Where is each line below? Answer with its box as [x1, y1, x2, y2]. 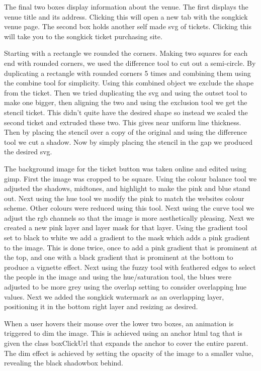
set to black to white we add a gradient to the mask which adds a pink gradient [4, 232, 250, 243]
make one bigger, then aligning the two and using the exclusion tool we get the [4, 97, 247, 108]
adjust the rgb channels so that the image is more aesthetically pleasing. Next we [4, 212, 254, 223]
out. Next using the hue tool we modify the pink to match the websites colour [4, 193, 244, 203]
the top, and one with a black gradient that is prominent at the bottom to [4, 252, 233, 262]
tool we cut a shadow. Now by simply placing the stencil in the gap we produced [4, 136, 253, 147]
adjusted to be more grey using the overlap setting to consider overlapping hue [4, 282, 246, 292]
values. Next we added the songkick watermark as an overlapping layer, [4, 291, 224, 302]
